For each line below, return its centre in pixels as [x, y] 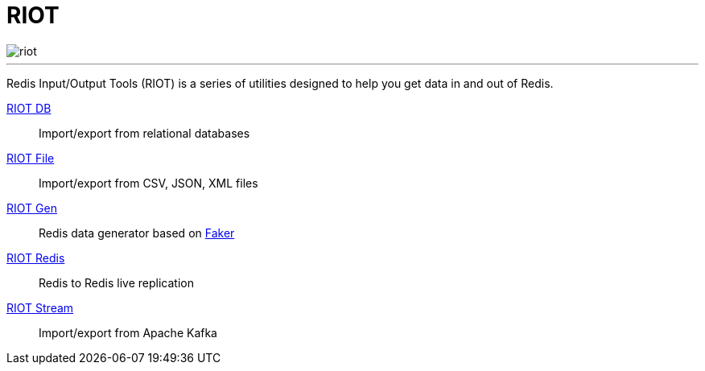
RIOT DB [29, 108]
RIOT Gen [32, 208]
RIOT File [31, 158]
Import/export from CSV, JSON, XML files [148, 183]
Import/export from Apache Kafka [128, 332]
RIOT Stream [40, 307]
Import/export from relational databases [144, 133]
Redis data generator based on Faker [137, 233]
